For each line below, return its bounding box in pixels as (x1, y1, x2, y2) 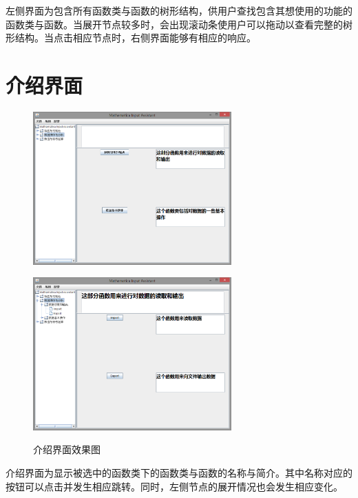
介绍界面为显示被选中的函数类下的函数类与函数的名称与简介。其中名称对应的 (6, 466, 352, 480)
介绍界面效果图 (33, 442, 101, 457)
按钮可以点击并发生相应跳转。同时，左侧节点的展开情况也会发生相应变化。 (6, 479, 343, 493)
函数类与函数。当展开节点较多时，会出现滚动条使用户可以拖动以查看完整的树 (6, 17, 352, 31)
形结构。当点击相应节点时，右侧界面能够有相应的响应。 (6, 30, 256, 45)
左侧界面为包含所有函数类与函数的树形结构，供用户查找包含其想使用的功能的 (6, 3, 352, 17)
